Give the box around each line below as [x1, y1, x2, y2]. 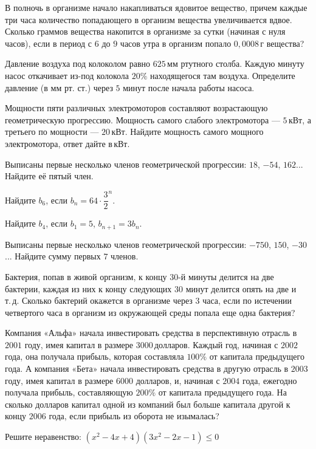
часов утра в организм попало [120, 36, 232, 49]
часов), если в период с [5, 36, 92, 49]
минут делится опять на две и [185, 282, 297, 295]
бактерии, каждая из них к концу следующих [5, 282, 172, 295]
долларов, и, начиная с [136, 374, 220, 386]
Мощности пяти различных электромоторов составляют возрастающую [5, 101, 268, 114]
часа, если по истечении [202, 294, 292, 307]
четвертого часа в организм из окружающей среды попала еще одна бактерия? [5, 306, 295, 318]
